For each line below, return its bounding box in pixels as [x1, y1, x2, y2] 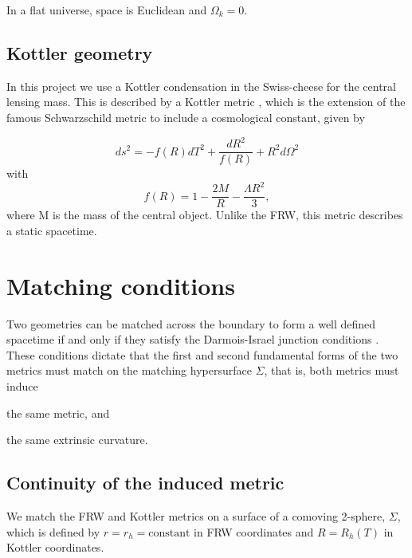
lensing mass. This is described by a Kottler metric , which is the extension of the [6, 93, 406, 110]
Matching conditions [6, 269, 235, 301]
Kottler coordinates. [6, 539, 104, 556]
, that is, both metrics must [264, 362, 399, 379]
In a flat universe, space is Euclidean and [6, 2, 207, 18]
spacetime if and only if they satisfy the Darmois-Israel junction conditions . [6, 331, 379, 348]
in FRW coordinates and [194, 523, 314, 540]
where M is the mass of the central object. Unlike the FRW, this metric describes [6, 206, 403, 223]
